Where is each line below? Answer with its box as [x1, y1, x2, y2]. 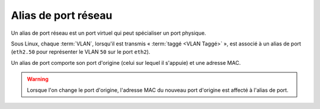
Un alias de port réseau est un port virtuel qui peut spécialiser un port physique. [11, 29, 207, 37]
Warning [27, 75, 49, 82]
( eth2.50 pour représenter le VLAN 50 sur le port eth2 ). [11, 48, 151, 55]
